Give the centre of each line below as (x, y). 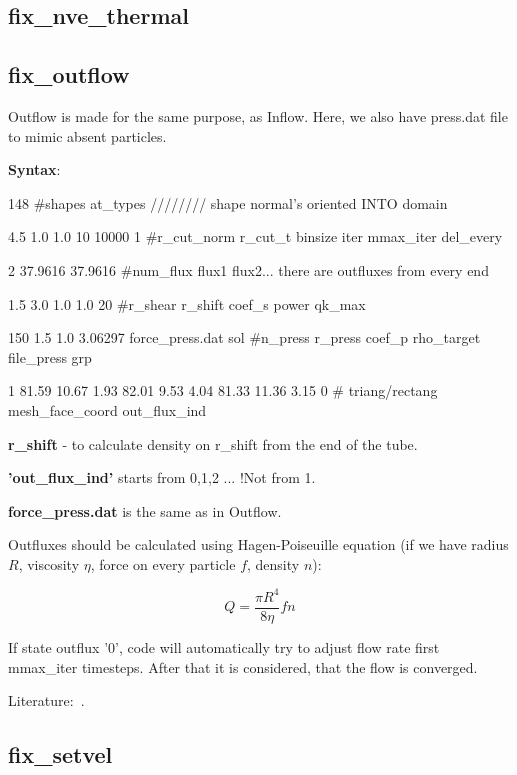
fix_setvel (60, 754)
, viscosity (49, 563)
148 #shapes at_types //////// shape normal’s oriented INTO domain (228, 202)
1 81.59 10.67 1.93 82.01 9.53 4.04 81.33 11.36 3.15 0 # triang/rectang (223, 390)
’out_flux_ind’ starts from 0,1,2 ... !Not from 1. (162, 477)
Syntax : (34, 169)
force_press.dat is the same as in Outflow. (145, 510)
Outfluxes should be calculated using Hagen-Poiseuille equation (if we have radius (258, 544)
